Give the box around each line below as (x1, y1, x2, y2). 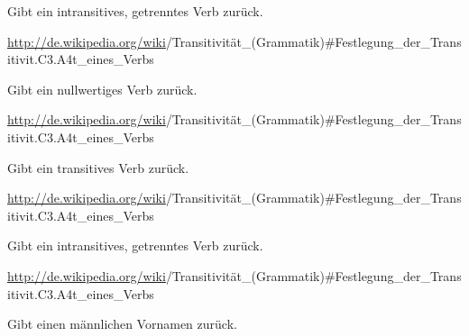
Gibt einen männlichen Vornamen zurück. (7, 314, 237, 333)
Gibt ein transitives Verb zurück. (7, 158, 189, 177)
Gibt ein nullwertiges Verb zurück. (7, 79, 198, 98)
